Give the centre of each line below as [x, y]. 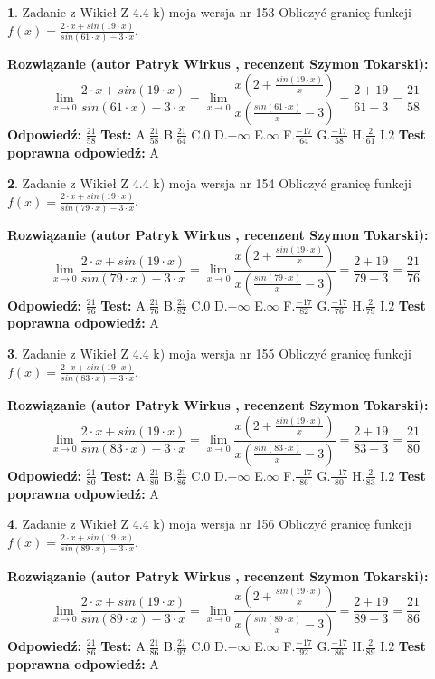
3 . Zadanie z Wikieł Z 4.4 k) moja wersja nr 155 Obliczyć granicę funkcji [209, 353]
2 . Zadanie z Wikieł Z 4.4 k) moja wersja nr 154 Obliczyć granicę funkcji [209, 182]
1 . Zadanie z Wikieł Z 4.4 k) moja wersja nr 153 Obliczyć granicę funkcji [209, 12]
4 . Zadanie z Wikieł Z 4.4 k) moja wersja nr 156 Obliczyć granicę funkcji [209, 524]
